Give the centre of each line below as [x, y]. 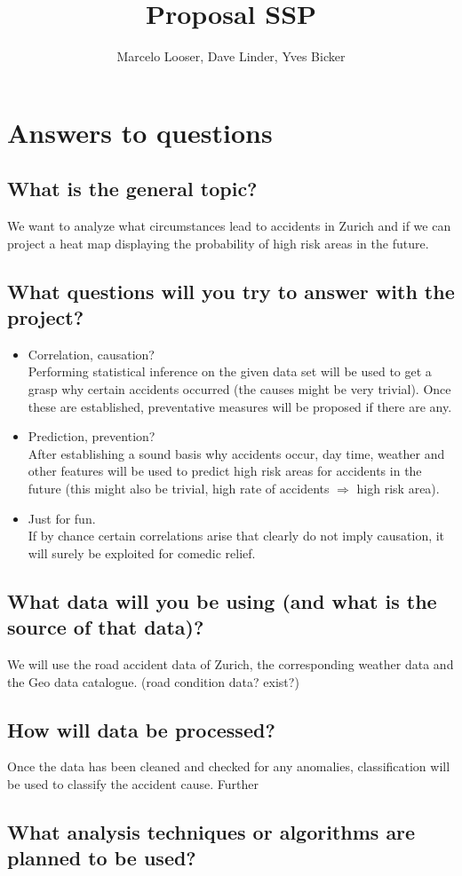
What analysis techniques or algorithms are [211, 831]
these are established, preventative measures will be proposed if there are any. [240, 406]
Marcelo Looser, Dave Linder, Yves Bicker [231, 56]
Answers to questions [140, 132]
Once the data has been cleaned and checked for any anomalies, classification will [229, 766]
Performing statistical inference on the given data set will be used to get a [230, 371]
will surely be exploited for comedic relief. [142, 552]
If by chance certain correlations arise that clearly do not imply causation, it [236, 536]
